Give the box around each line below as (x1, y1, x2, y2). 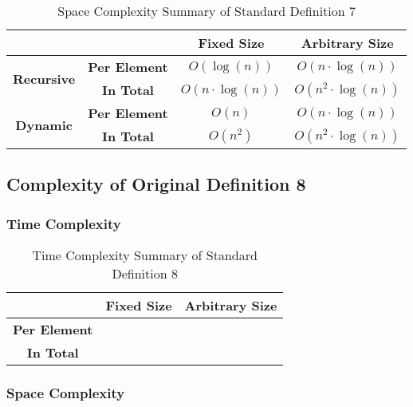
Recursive (13, 69, 76, 88)
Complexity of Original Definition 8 (6, 172, 306, 196)
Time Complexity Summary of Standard (32, 246, 258, 264)
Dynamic (15, 115, 73, 134)
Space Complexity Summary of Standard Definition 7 (57, 2, 356, 20)
